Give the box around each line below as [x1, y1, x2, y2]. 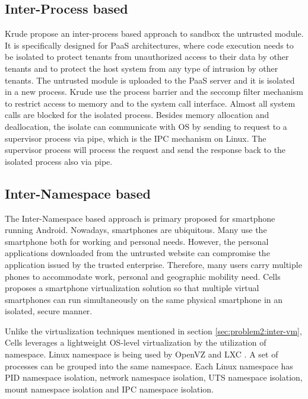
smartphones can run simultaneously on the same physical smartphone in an [5, 293, 283, 305]
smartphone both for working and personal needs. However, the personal [5, 235, 269, 247]
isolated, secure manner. [5, 305, 93, 317]
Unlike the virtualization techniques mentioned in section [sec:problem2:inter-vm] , [5, 324, 302, 337]
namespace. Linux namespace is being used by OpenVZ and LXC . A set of [5, 348, 278, 360]
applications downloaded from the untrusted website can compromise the [5, 247, 270, 259]
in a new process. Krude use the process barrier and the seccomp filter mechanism [5, 85, 303, 98]
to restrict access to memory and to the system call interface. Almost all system [5, 97, 296, 109]
